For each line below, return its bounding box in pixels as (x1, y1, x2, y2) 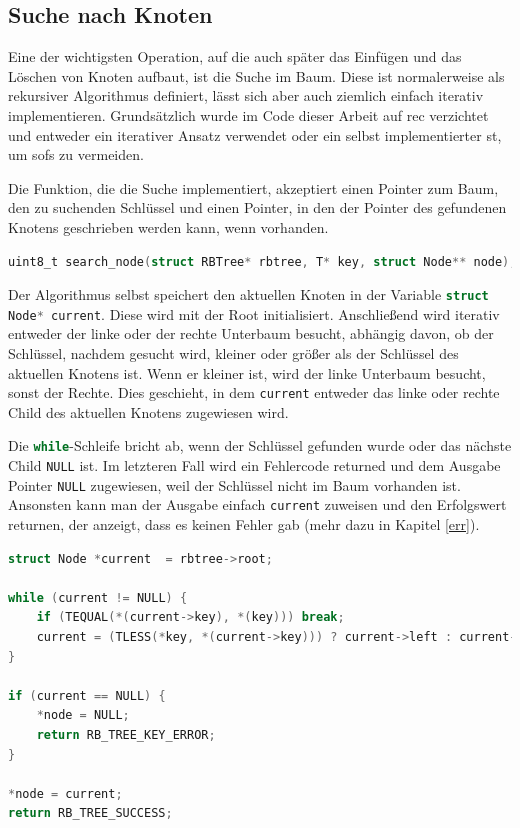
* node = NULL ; (36, 708, 130, 723)
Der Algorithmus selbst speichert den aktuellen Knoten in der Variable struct (8, 284, 489, 305)
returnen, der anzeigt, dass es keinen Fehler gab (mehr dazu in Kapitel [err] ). (8, 514, 480, 535)
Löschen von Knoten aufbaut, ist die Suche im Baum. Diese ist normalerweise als (8, 65, 505, 86)
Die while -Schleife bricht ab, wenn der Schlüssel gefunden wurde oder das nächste (8, 435, 512, 456)
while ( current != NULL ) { (8, 590, 188, 605)
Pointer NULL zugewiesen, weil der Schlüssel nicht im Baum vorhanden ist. (8, 474, 461, 495)
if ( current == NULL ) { (8, 688, 166, 703)
